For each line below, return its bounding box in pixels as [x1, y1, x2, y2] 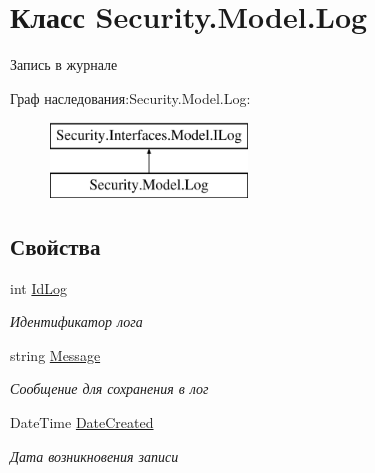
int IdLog [10, 277, 67, 298]
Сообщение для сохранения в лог [10, 378, 209, 399]
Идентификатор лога [10, 311, 143, 332]
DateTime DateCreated [10, 412, 154, 433]
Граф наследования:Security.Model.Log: [10, 87, 251, 108]
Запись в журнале [10, 54, 118, 75]
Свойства [10, 230, 101, 261]
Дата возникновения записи [10, 445, 179, 466]
